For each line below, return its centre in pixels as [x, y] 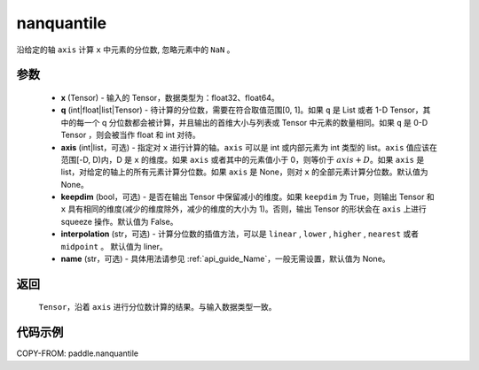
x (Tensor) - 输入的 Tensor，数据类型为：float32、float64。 [170, 97]
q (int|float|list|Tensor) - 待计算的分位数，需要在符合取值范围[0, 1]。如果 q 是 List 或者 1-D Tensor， [242, 110]
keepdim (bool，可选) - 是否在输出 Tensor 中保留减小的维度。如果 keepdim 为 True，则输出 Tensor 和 [247, 197]
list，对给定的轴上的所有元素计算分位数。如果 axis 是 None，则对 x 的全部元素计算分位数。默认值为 [244, 172]
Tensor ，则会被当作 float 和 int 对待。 [130, 135]
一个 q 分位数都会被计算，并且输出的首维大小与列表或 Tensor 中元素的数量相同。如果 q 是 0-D [256, 122]
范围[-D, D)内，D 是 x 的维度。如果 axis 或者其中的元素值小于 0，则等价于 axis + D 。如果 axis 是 [243, 159]
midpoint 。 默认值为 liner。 [114, 246]
